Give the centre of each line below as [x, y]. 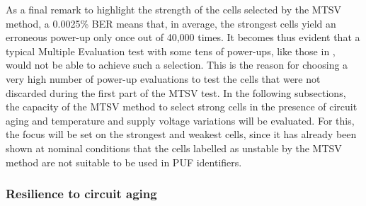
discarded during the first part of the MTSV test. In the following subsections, [176, 92]
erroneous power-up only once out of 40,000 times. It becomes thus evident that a [183, 37]
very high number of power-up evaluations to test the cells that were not [163, 78]
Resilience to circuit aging [81, 194]
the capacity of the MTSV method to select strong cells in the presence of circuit [182, 107]
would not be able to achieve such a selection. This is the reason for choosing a [177, 65]
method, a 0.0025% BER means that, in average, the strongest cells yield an [171, 23]
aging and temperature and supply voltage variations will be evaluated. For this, [180, 120]
